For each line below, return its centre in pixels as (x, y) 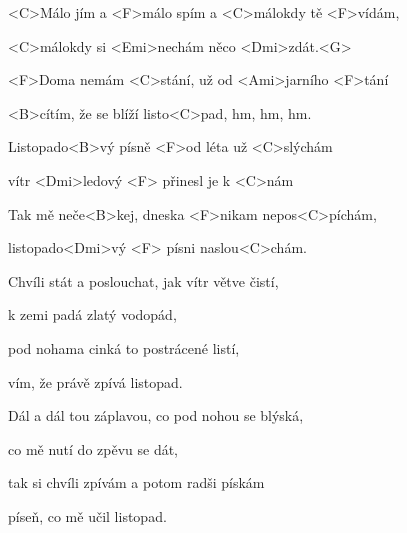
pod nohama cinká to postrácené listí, (124, 347)
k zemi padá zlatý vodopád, (92, 314)
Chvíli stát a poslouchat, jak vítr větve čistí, (143, 280)
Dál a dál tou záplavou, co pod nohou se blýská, (156, 415)
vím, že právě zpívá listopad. (95, 381)
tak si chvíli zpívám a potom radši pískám (136, 482)
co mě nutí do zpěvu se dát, (93, 448)
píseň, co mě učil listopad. (87, 515)
